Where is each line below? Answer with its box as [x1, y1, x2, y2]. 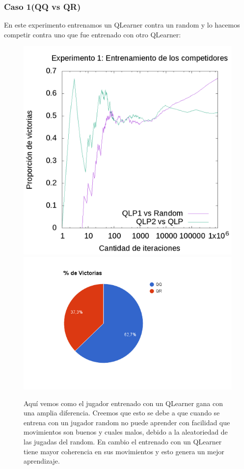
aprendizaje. [24, 456, 60, 466]
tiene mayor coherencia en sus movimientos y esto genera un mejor [24, 446, 224, 456]
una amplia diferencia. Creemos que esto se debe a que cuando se [24, 408, 220, 418]
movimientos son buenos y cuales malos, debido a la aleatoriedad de [24, 427, 228, 437]
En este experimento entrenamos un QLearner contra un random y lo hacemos [4, 20, 240, 30]
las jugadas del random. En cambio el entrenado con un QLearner [24, 437, 222, 447]
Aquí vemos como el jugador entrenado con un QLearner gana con [24, 398, 223, 408]
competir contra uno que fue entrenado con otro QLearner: [4, 29, 181, 39]
